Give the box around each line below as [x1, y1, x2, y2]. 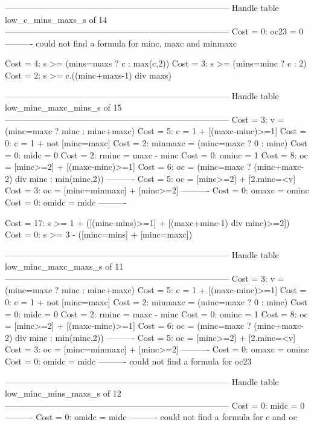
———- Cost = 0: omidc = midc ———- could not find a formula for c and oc [5, 410, 297, 423]
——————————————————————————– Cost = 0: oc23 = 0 [5, 25, 304, 37]
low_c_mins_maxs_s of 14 [5, 13, 107, 25]
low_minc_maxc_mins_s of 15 [5, 101, 122, 114]
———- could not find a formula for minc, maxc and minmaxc [5, 36, 237, 49]
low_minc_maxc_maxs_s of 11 [5, 260, 124, 273]
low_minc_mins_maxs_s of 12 [5, 387, 121, 400]
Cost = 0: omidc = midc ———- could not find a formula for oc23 [5, 355, 252, 368]
